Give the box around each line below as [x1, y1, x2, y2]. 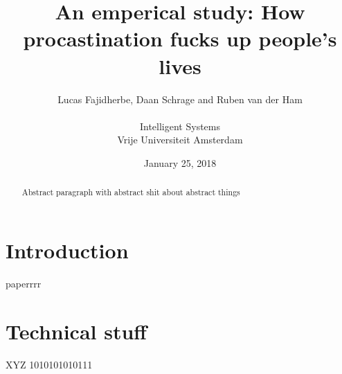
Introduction [6, 235, 129, 264]
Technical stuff [6, 317, 147, 345]
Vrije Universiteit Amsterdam [117, 132, 243, 147]
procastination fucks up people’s [23, 24, 337, 53]
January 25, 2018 [143, 155, 217, 170]
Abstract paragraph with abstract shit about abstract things [21, 186, 240, 198]
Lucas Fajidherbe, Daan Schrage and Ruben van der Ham [57, 91, 303, 106]
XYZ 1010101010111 [6, 357, 93, 371]
